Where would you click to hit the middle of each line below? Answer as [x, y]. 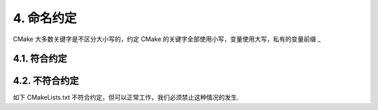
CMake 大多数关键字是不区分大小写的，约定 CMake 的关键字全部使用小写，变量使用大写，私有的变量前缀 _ [167, 39]
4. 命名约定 [45, 18]
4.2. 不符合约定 [46, 81]
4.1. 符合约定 [40, 59]
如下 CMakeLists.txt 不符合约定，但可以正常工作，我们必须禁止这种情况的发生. [126, 97]
